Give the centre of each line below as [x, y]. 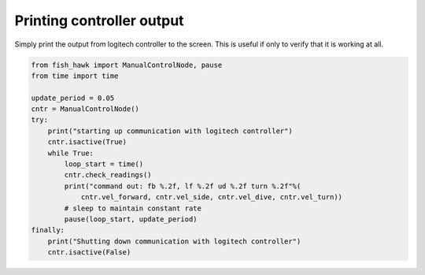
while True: [71, 153]
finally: [48, 230]
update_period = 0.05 [73, 98]
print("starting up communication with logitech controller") [170, 131]
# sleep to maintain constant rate [133, 208]
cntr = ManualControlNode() [85, 109]
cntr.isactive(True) [87, 142]
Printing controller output [99, 20]
